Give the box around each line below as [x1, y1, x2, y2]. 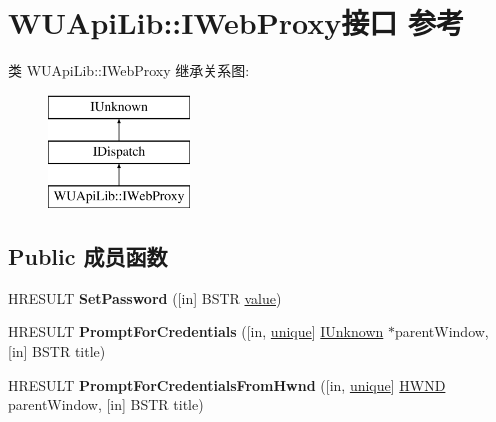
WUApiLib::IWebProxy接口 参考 [8, 2, 464, 43]
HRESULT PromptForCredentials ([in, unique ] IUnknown [8, 321, 384, 342]
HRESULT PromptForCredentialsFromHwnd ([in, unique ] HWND [8, 374, 446, 395]
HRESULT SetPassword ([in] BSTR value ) [8, 287, 282, 308]
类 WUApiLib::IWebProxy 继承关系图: [8, 60, 250, 81]
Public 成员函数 [8, 241, 168, 272]
